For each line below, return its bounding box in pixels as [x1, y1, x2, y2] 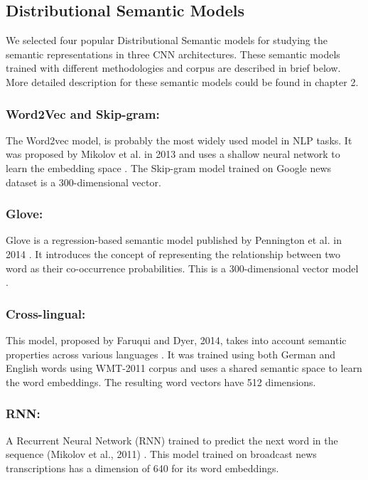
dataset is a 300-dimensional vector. [6, 174, 161, 189]
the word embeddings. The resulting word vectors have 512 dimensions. [6, 374, 316, 389]
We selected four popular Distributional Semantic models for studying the [6, 33, 328, 48]
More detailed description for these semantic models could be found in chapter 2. [6, 74, 359, 89]
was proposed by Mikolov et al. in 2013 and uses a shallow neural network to [6, 146, 340, 161]
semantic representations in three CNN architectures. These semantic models [6, 46, 340, 61]
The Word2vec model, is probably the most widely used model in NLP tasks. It [6, 132, 352, 147]
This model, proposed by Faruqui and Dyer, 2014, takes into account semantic [6, 332, 347, 347]
